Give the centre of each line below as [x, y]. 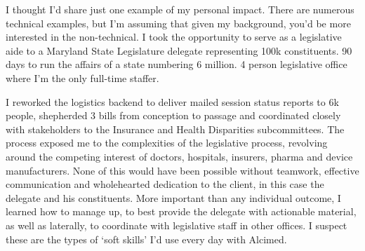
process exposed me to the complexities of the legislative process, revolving [167, 143]
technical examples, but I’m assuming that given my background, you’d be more [178, 23]
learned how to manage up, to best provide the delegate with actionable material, [181, 211]
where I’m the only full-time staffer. [82, 77]
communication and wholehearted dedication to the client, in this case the [165, 184]
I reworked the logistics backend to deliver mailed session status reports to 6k [172, 101]
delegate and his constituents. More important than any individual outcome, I [173, 197]
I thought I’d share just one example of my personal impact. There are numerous [180, 9]
